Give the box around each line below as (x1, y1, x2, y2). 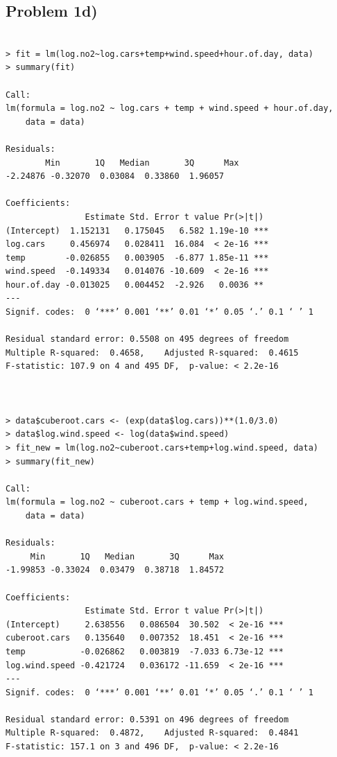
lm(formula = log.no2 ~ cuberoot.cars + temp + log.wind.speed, (6, 497, 309, 507)
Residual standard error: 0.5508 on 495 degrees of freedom (6, 334, 289, 345)
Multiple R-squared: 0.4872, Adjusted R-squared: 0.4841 (6, 728, 299, 738)
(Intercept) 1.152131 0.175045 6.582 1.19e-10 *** (6, 225, 269, 236)
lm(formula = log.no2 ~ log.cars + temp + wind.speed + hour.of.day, (6, 103, 334, 114)
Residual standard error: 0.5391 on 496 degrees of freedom (6, 714, 289, 724)
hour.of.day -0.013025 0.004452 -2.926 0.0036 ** (6, 279, 264, 290)
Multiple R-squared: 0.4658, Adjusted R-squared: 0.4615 (6, 347, 299, 358)
